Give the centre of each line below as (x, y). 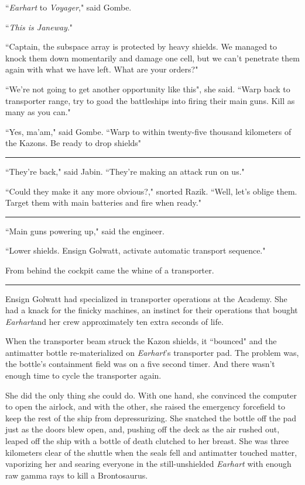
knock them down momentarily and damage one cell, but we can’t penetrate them (152, 58)
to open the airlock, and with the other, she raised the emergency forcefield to (145, 406)
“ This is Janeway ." (39, 27)
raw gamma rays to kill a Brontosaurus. (77, 475)
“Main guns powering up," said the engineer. (85, 231)
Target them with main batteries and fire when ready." (103, 202)
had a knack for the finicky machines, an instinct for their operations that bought (152, 310)
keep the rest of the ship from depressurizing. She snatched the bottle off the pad (151, 418)
